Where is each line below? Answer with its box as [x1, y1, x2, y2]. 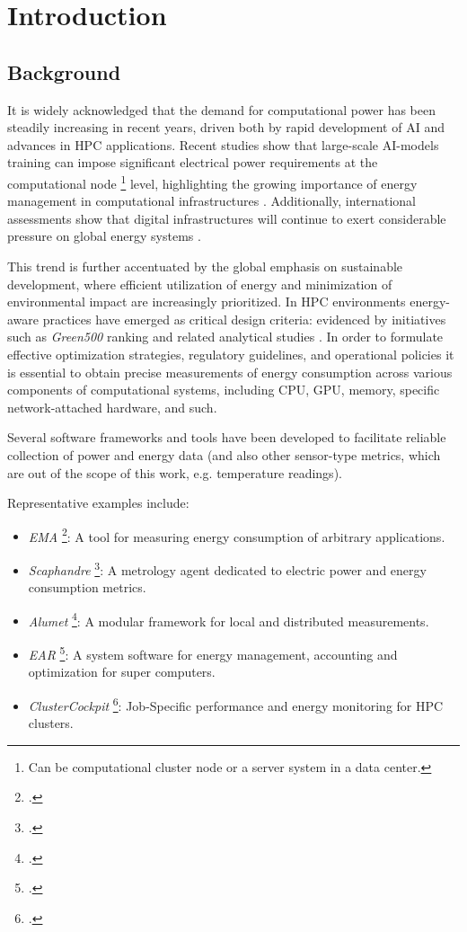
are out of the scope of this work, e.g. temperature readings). [7, 463, 342, 482]
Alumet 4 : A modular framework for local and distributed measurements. [28, 608, 429, 630]
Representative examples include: [7, 493, 189, 512]
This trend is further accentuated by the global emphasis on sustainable [7, 256, 403, 275]
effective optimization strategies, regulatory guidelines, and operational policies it [7, 344, 454, 363]
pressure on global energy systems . [7, 226, 201, 245]
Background [7, 58, 121, 85]
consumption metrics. [28, 578, 146, 597]
